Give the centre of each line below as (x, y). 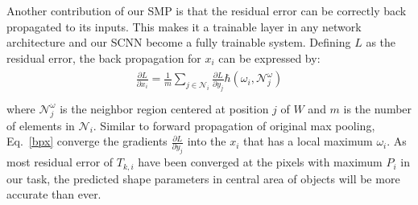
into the (207, 141)
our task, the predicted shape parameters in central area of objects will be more (203, 178)
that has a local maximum (308, 141)
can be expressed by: (269, 57)
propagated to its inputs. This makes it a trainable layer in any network (184, 26)
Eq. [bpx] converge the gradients (87, 141)
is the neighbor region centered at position (164, 108)
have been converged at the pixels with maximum (260, 162)
